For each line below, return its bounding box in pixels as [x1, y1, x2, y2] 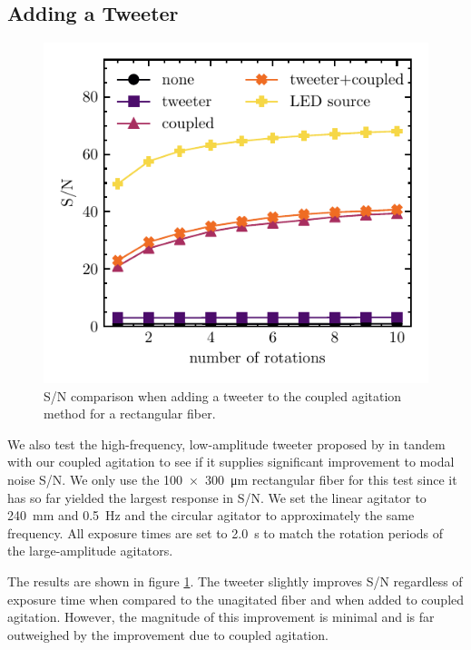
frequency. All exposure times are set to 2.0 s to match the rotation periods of [7, 523, 444, 542]
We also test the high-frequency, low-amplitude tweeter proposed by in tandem [7, 434, 446, 453]
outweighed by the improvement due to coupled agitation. [7, 625, 329, 644]
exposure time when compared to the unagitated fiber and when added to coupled [7, 589, 465, 608]
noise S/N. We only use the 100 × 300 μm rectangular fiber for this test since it [7, 470, 457, 489]
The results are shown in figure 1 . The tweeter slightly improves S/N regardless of [7, 571, 463, 590]
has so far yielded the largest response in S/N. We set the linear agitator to [7, 487, 427, 507]
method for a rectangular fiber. [44, 404, 216, 423]
